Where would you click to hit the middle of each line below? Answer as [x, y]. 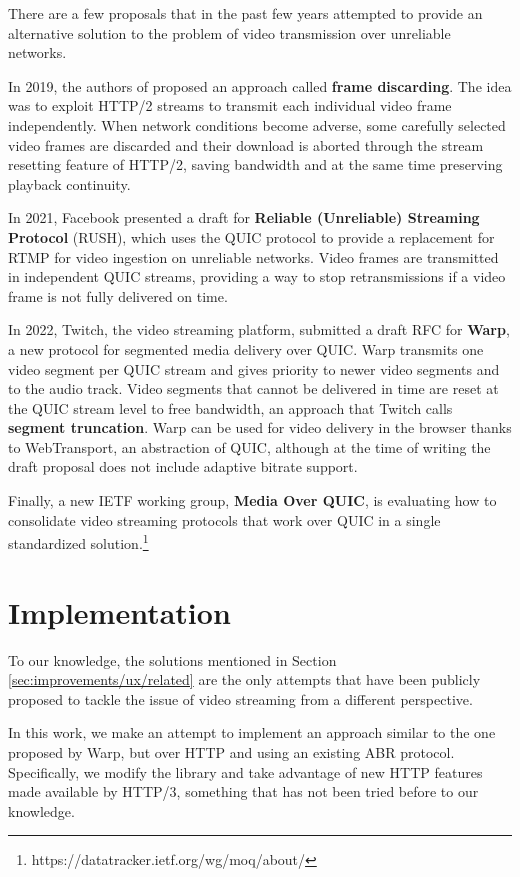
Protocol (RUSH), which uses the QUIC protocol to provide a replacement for [251, 236]
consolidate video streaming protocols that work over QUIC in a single [224, 519]
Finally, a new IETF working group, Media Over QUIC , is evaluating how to [252, 500]
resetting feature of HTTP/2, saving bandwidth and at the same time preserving [255, 164]
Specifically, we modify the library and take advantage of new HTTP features [245, 771]
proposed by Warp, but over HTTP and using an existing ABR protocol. [231, 752]
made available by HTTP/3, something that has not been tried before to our [243, 791]
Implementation [119, 611]
